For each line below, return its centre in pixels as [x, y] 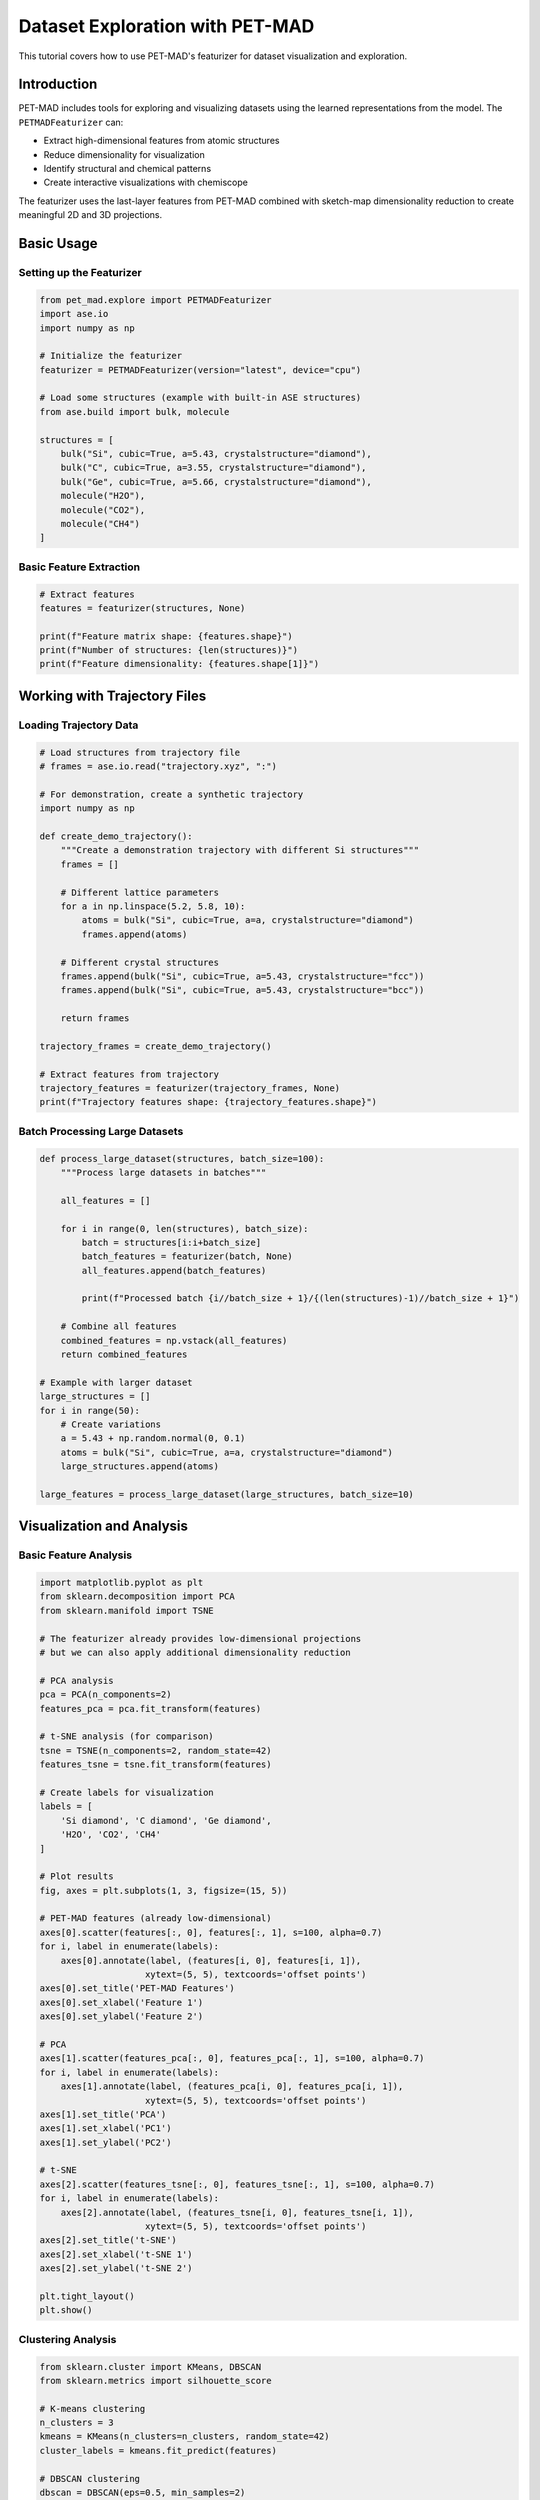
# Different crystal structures [140, 962]
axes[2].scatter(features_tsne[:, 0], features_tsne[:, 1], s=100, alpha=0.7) [237, 2184]
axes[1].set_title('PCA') [103, 2114]
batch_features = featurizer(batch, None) [187, 1256]
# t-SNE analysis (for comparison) [126, 1736]
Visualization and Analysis [103, 1526]
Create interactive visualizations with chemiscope [146, 182]
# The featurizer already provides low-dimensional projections [200, 1638]
